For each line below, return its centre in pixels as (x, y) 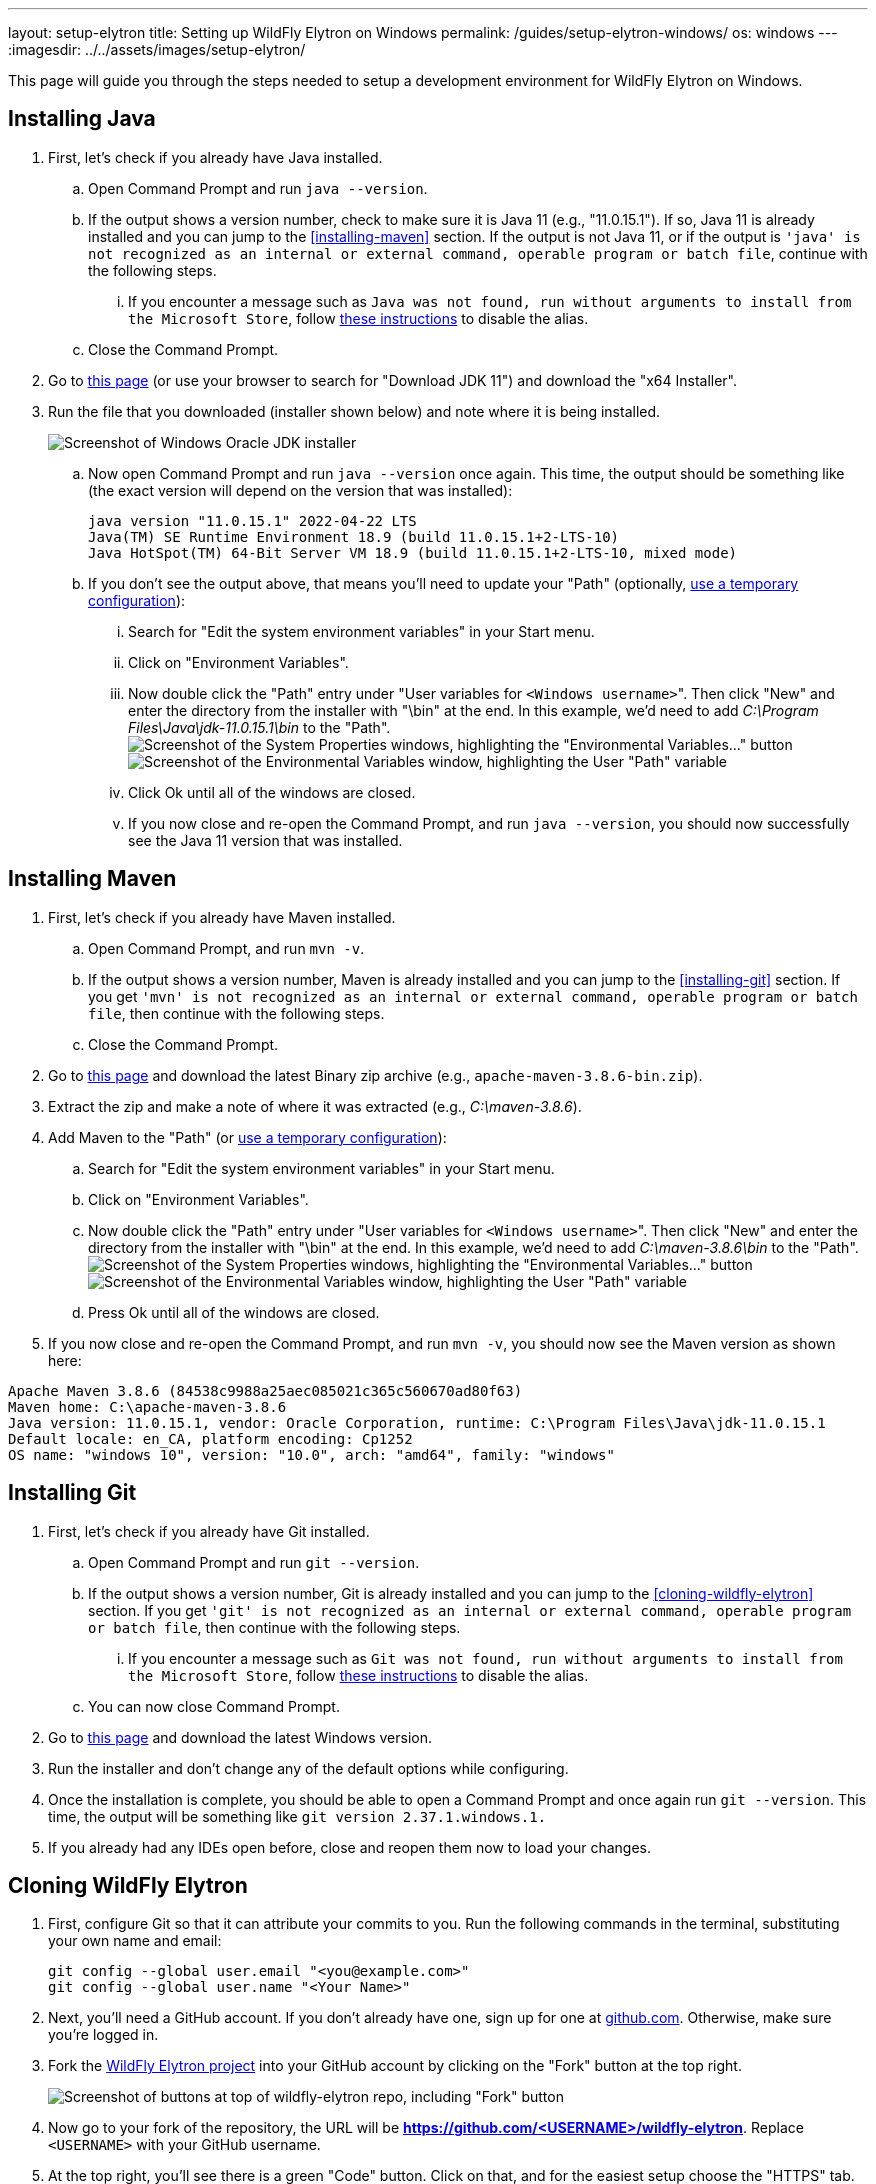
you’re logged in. (103, 2035)
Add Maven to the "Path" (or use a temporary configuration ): (247, 1137)
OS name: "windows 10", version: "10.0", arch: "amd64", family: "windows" (311, 1454)
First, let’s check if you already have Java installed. (215, 157)
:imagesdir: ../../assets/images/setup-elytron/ (157, 49)
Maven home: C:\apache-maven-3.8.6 (147, 1406)
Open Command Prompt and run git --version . (254, 1562)
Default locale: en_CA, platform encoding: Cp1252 (210, 1438)
